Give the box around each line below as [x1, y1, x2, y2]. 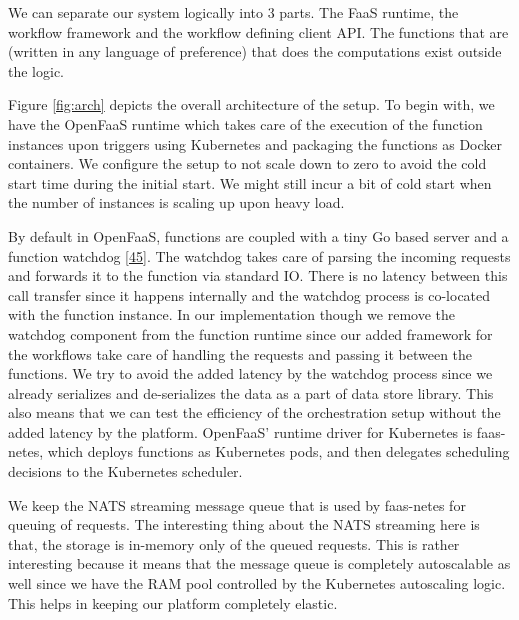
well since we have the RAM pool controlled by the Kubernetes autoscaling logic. [8, 573, 506, 594]
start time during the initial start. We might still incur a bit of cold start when [8, 172, 492, 193]
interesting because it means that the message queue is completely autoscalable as [8, 553, 511, 574]
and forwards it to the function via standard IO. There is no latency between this [8, 265, 508, 286]
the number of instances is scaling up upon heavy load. [8, 192, 345, 213]
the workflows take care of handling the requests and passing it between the [8, 343, 473, 364]
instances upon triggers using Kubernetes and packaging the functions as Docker [8, 133, 503, 154]
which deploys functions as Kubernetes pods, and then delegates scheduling [47, 441, 510, 462]
